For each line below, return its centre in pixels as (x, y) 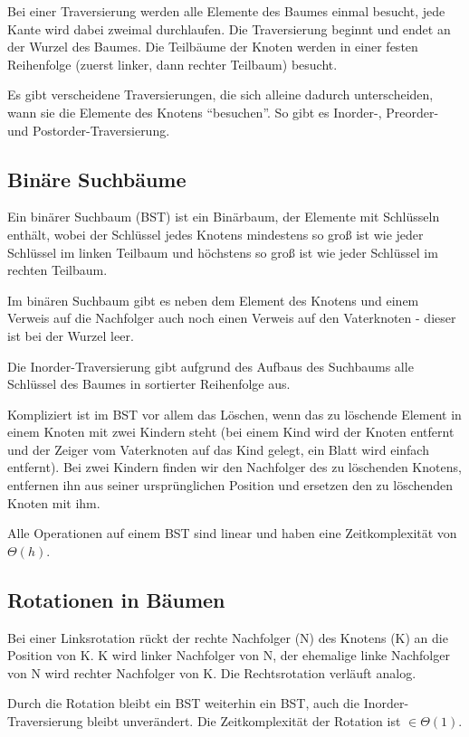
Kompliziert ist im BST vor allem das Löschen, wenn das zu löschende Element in (234, 414)
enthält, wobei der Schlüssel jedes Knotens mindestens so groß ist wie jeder (215, 234)
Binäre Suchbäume (97, 179)
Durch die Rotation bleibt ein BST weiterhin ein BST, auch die (183, 703)
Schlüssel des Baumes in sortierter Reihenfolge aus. (149, 384)
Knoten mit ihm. (54, 502)
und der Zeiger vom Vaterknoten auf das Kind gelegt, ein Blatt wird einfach (218, 449)
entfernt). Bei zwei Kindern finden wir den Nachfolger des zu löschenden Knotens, (234, 467)
